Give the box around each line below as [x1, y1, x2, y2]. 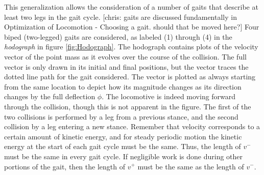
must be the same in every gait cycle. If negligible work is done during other [4, 151, 243, 161]
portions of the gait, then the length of [4, 161, 125, 171]
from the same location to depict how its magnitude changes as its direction [4, 81, 242, 92]
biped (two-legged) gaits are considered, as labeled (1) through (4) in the [4, 31, 232, 42]
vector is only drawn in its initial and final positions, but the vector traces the [4, 61, 249, 72]
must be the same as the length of [137, 161, 244, 171]
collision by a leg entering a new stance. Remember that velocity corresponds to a [4, 121, 260, 132]
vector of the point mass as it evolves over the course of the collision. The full [4, 51, 247, 62]
